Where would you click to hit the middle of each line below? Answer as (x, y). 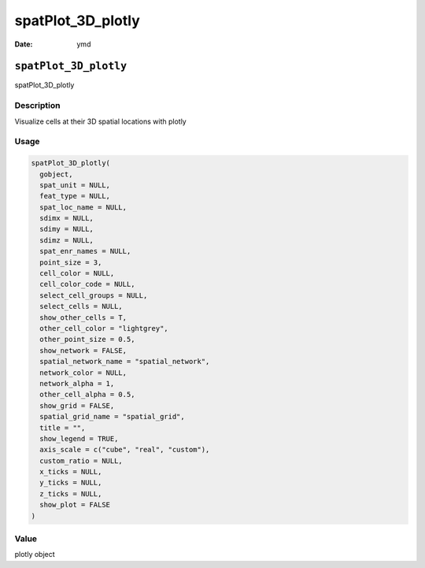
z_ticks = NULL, (71, 494)
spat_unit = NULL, (75, 185)
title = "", (63, 428)
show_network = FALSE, (83, 350)
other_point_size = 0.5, (87, 340)
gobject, (56, 174)
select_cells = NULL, (81, 306)
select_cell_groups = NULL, (94, 295)
